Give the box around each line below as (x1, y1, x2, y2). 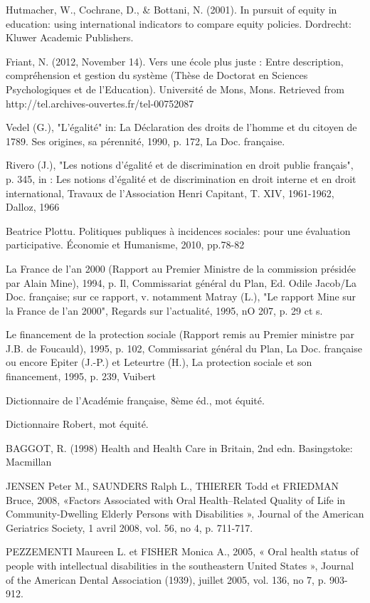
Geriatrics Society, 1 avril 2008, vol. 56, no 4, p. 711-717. (6, 520, 253, 535)
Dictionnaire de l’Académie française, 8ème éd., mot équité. (6, 392, 265, 407)
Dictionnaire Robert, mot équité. (6, 416, 149, 431)
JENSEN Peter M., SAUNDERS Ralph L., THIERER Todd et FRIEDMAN (6, 478, 339, 493)
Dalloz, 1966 (6, 199, 60, 214)
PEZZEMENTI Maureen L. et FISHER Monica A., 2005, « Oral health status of (6, 544, 359, 559)
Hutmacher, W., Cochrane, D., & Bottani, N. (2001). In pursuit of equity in (6, 2, 337, 16)
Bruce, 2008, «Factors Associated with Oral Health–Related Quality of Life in (6, 492, 346, 507)
